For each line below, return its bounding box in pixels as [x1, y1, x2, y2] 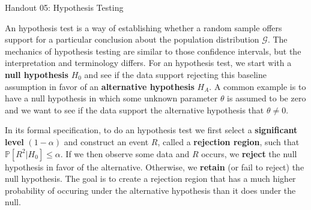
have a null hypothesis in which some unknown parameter [5, 92, 218, 104]
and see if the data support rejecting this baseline [84, 68, 267, 80]
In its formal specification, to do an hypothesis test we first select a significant [5, 124, 298, 136]
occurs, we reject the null [201, 147, 297, 160]
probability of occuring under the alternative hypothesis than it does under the [5, 184, 296, 196]
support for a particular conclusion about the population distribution [5, 33, 259, 46]
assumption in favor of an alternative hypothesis [5, 80, 195, 92]
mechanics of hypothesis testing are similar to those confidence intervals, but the [5, 44, 301, 57]
